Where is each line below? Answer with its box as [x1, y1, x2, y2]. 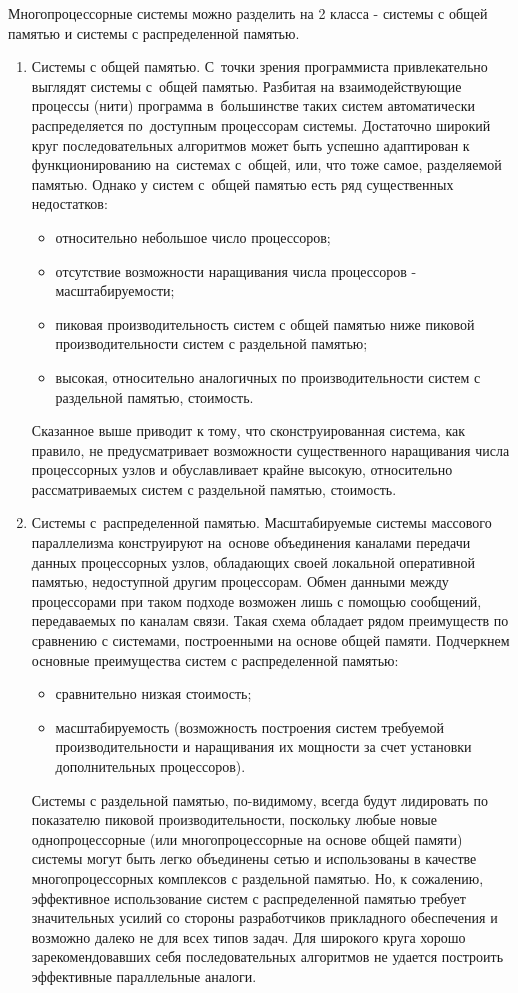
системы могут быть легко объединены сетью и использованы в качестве [31, 848, 477, 869]
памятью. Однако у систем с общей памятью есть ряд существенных [31, 173, 454, 194]
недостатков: [31, 193, 108, 214]
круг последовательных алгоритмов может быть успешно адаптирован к [31, 134, 470, 155]
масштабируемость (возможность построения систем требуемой [55, 716, 444, 737]
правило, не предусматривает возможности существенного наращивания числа [31, 439, 510, 460]
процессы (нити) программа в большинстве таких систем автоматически [31, 95, 476, 116]
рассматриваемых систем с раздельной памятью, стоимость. [31, 478, 397, 499]
